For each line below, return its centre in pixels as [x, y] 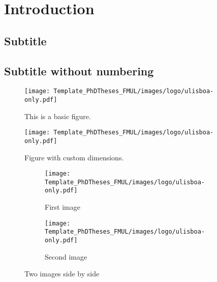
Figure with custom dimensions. [74, 157]
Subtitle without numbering [79, 70]
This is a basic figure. [58, 116]
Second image [66, 256]
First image [63, 207]
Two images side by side [62, 274]
